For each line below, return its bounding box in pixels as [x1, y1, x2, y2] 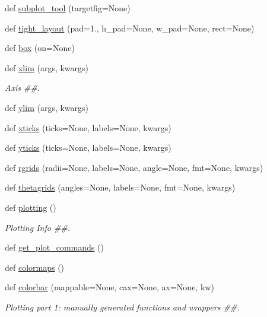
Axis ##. [5, 81, 40, 94]
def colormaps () [5, 261, 65, 273]
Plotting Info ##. [5, 221, 71, 233]
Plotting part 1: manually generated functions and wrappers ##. [5, 300, 240, 313]
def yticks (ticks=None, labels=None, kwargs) [5, 141, 171, 154]
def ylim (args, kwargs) [5, 101, 89, 113]
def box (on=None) [5, 42, 75, 54]
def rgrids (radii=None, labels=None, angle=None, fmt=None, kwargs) [5, 161, 263, 173]
